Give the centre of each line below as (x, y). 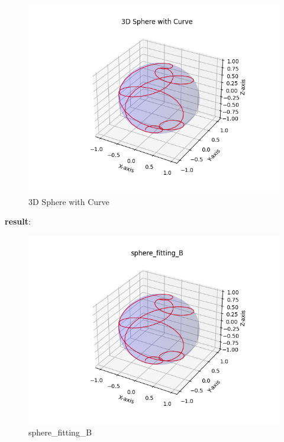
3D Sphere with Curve (69, 201)
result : (18, 221)
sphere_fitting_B (60, 432)
